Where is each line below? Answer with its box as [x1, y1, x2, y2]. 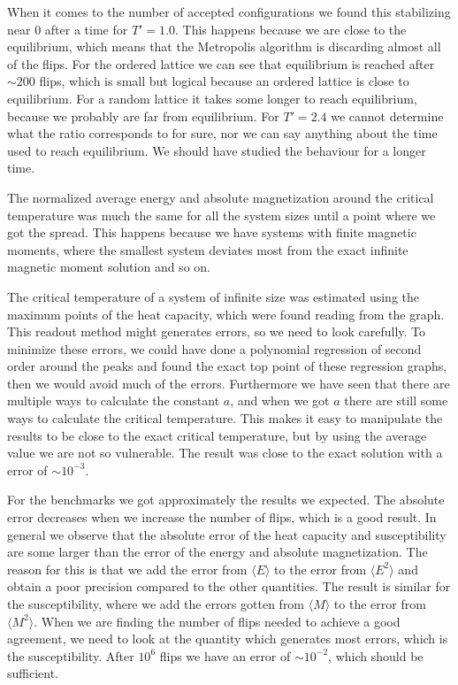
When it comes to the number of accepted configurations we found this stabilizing [7, 3, 451, 20]
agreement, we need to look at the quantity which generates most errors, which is [7, 629, 448, 648]
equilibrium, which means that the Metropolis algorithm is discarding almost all [7, 37, 441, 56]
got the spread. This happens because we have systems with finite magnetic [7, 223, 416, 242]
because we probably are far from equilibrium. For [7, 106, 279, 125]
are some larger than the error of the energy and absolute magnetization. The [7, 543, 428, 561]
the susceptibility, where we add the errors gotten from [7, 595, 305, 612]
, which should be [328, 646, 424, 665]
